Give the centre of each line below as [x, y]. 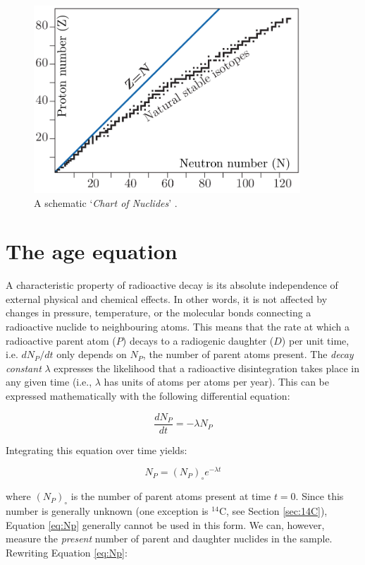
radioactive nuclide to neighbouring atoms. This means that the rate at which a [178, 327]
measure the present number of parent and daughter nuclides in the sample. [169, 539]
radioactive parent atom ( [61, 340]
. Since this [320, 496]
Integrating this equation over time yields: [97, 450]
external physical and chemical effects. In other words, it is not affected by [167, 298]
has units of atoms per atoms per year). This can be [216, 382]
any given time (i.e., [49, 382]
